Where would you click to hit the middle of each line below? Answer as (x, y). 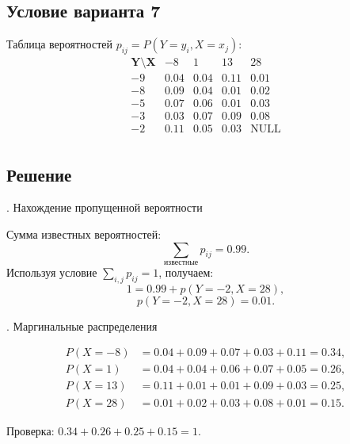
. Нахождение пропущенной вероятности (105, 207)
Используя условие (52, 272)
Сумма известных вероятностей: (84, 234)
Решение (39, 174)
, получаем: (186, 272)
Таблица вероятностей (59, 44)
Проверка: (30, 430)
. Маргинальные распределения (82, 325)
